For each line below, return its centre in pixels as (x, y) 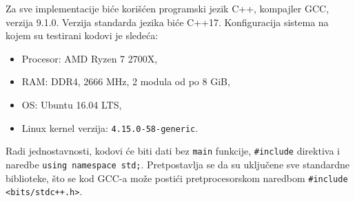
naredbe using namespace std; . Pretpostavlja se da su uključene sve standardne (177, 164)
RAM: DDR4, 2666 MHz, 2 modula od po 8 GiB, (126, 81)
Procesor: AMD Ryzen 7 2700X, (90, 58)
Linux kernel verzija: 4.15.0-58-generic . (110, 127)
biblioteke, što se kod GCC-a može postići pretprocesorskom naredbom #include (177, 178)
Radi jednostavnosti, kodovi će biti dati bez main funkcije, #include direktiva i (173, 151)
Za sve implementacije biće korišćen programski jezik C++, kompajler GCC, (168, 8)
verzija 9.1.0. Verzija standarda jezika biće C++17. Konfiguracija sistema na (167, 22)
